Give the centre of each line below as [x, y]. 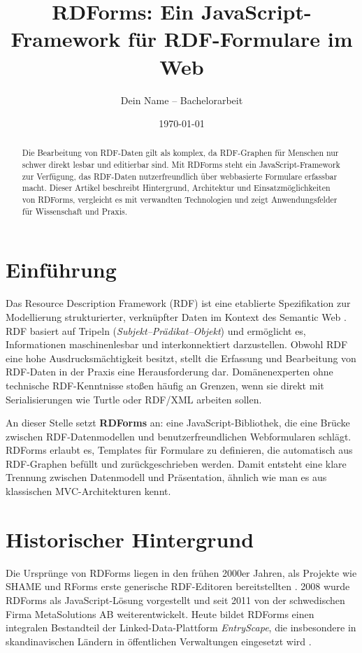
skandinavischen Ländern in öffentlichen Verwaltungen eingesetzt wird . [159, 641]
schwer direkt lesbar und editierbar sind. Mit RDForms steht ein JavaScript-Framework [181, 165]
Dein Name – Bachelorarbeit [182, 100]
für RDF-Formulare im [240, 39]
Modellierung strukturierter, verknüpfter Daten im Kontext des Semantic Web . [176, 316]
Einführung [61, 270]
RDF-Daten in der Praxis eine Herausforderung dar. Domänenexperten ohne [169, 372]
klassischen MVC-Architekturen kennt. [88, 491]
